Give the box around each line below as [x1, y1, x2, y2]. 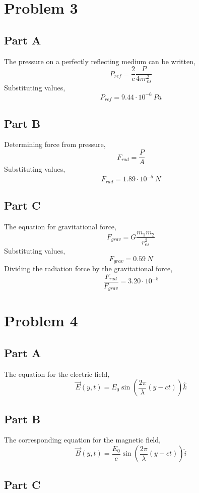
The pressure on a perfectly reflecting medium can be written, [4, 56, 195, 66]
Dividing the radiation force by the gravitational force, [4, 263, 173, 273]
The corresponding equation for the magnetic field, [4, 434, 161, 445]
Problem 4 [4, 310, 78, 331]
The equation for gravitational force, [4, 221, 116, 231]
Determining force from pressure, [4, 139, 106, 150]
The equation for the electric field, [4, 368, 110, 379]
